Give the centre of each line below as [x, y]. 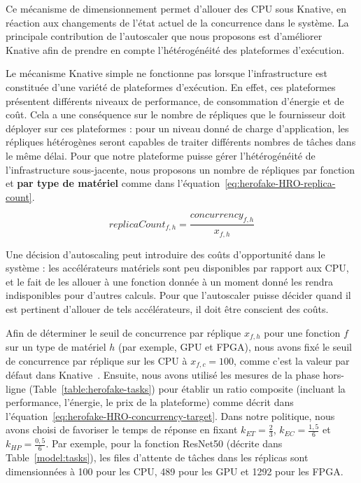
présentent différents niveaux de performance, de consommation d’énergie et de [175, 100]
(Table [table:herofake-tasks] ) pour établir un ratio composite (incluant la [187, 388]
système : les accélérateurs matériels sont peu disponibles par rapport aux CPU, [177, 268]
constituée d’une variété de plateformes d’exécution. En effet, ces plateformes [171, 86]
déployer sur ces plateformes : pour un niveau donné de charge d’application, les [177, 128]
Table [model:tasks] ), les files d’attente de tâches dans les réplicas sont [157, 457]
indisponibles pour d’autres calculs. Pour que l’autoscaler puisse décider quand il [178, 295]
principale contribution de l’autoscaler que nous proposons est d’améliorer [164, 36]
